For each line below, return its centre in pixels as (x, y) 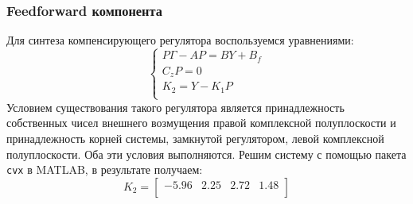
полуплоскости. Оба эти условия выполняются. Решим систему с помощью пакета (206, 154)
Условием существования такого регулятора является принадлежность (175, 107)
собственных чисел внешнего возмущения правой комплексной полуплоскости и (201, 123)
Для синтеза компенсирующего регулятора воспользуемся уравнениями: (180, 40)
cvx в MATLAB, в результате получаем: (105, 169)
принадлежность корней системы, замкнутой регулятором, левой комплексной (195, 138)
